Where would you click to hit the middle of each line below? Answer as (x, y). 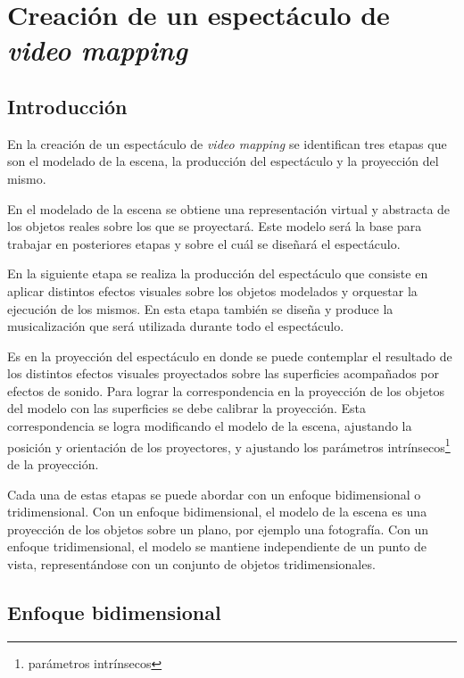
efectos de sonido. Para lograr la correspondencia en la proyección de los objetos (226, 390)
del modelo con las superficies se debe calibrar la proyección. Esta (187, 408)
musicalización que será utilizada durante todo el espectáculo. (176, 326)
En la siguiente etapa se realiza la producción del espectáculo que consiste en (218, 273)
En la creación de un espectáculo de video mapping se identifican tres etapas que (227, 143)
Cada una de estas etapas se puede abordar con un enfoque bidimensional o (214, 494)
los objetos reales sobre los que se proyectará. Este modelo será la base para (215, 226)
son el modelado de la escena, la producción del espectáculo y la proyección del (223, 161)
